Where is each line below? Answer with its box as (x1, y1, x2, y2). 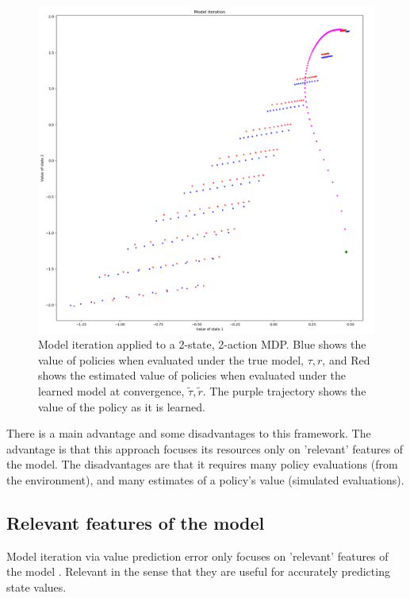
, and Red (322, 351, 370, 368)
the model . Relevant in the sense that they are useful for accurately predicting (6, 563, 390, 580)
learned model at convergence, (38, 382, 185, 399)
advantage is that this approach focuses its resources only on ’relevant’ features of (6, 440, 404, 457)
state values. (6, 578, 67, 595)
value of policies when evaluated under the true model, (38, 351, 304, 368)
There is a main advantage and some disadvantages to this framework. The (6, 425, 371, 442)
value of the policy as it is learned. (38, 398, 205, 415)
